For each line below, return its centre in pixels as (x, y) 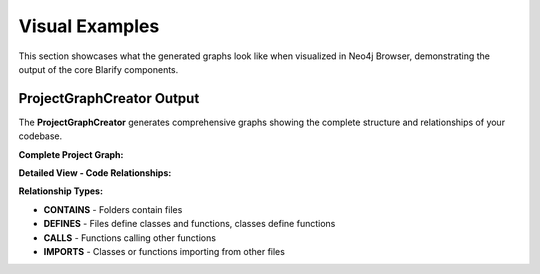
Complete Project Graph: (71, 154)
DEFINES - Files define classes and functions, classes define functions (189, 224)
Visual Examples (89, 26)
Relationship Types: (61, 191)
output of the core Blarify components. (98, 69)
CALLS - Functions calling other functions (130, 237)
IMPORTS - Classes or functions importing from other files (164, 251)
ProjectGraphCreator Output (109, 98)
